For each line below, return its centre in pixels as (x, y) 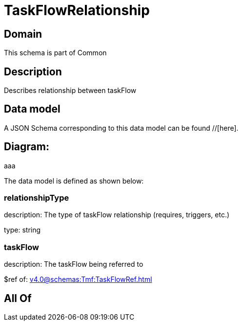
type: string (22, 230)
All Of (18, 298)
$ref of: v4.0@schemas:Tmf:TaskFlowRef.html (78, 279)
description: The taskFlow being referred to (74, 264)
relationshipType (37, 198)
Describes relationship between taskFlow (70, 91)
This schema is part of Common (55, 53)
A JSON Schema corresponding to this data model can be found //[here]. (121, 128)
